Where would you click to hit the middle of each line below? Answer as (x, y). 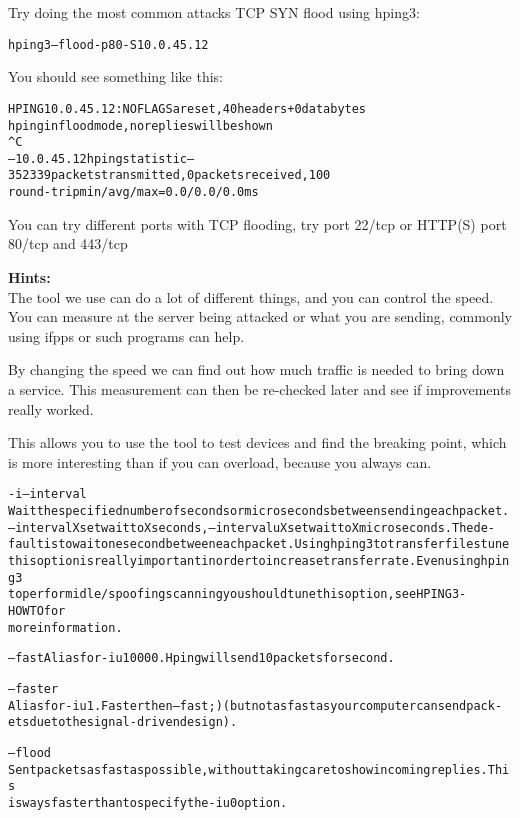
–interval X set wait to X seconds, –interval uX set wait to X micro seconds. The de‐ (251, 527)
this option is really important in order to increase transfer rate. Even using (244, 560)
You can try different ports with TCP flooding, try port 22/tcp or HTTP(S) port (257, 223)
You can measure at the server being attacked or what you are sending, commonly (260, 316)
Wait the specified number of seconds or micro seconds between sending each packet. (259, 510)
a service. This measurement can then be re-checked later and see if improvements (259, 388)
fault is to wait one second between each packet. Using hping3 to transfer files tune (259, 544)
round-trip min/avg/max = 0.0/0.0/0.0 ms (133, 192)
